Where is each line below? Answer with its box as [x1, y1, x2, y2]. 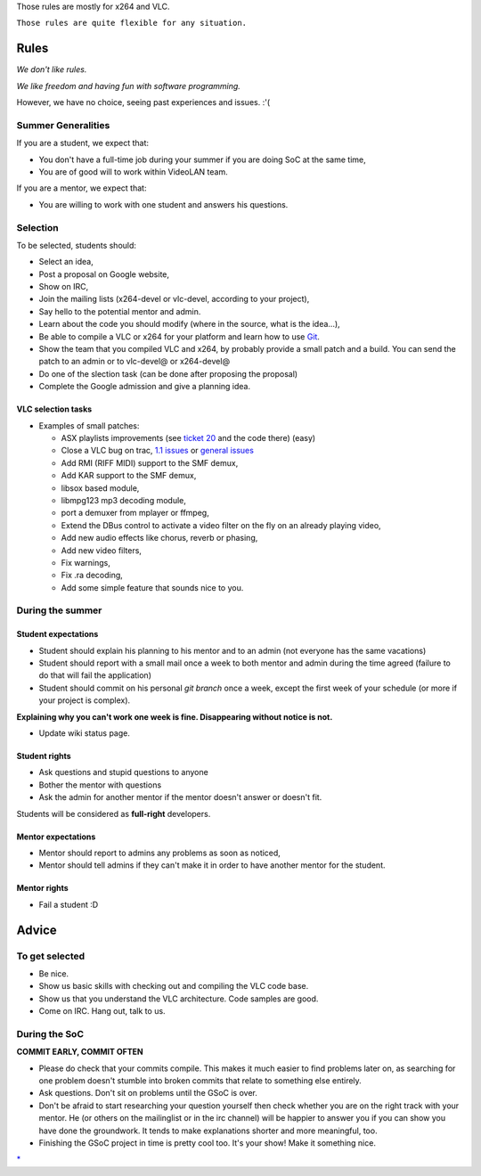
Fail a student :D [38, 899, 99, 910]
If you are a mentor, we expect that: [16, 183, 147, 193]
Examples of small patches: [38, 420, 140, 431]
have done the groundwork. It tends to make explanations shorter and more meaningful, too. [38, 1125, 378, 1136]
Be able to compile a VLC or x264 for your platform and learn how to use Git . [38, 331, 321, 342]
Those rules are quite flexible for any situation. [16, 18, 248, 29]
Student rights [16, 750, 71, 761]
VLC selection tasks [16, 404, 93, 414]
